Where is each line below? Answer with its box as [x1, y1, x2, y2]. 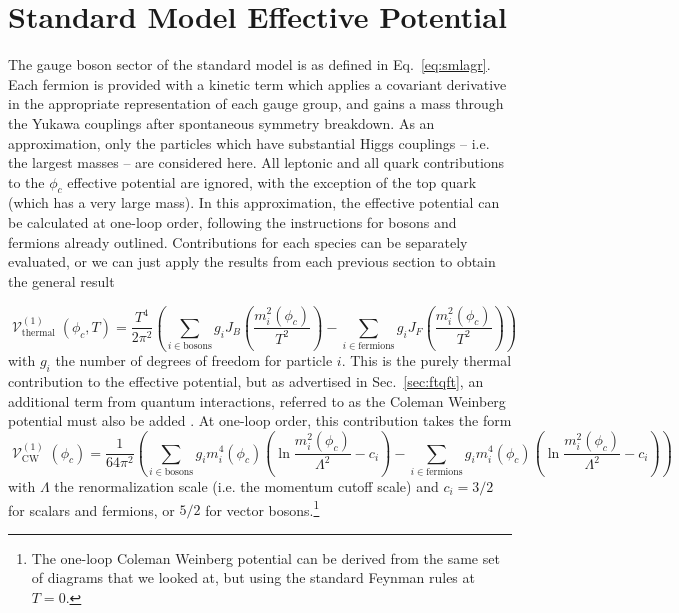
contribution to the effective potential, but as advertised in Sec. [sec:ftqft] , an [8, 371, 484, 392]
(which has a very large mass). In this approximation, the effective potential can [8, 192, 500, 213]
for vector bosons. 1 [205, 496, 320, 520]
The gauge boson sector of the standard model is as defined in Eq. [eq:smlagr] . [8, 54, 491, 75]
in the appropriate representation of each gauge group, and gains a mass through [8, 93, 504, 114]
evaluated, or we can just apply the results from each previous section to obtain [8, 251, 496, 272]
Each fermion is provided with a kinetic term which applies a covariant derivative [8, 73, 507, 94]
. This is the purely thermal [341, 350, 512, 371]
